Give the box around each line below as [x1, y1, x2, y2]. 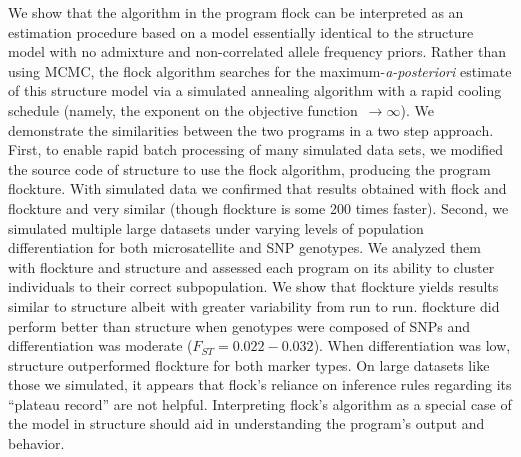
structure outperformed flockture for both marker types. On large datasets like [8, 354, 490, 375]
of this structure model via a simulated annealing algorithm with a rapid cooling [8, 80, 502, 101]
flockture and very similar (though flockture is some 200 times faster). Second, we [8, 197, 509, 218]
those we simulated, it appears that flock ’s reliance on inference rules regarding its [8, 374, 512, 395]
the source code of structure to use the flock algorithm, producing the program [8, 158, 491, 179]
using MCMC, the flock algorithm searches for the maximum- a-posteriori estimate [8, 60, 512, 81]
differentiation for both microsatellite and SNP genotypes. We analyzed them [8, 237, 481, 258]
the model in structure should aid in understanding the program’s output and [8, 413, 485, 434]
